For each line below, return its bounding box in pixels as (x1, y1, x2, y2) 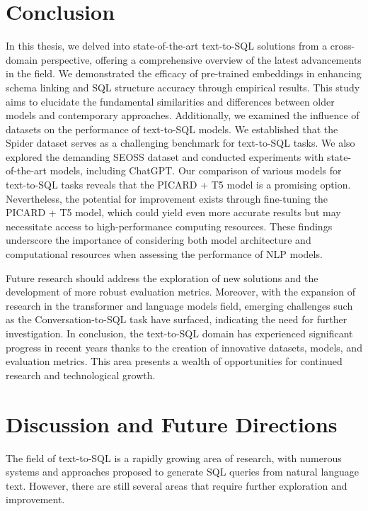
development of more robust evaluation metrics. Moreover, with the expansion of (6, 284, 355, 299)
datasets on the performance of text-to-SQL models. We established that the (6, 121, 338, 136)
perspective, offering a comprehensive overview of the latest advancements (40, 52, 362, 67)
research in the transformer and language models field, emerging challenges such (6, 298, 353, 313)
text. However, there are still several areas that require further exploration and (6, 478, 347, 493)
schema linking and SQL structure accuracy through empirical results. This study (6, 79, 360, 94)
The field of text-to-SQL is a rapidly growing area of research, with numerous (6, 450, 342, 465)
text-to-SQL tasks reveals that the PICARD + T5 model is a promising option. (6, 177, 351, 192)
